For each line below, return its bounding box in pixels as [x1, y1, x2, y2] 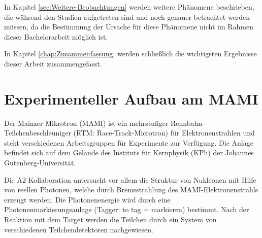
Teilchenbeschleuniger [4, 127, 71, 138]
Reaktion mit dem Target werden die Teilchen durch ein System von [4, 214, 217, 225]
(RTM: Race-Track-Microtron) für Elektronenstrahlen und [73, 127, 255, 138]
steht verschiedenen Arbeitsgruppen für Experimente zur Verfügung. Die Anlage [4, 137, 253, 148]
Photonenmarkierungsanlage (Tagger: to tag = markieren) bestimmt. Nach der [4, 204, 249, 215]
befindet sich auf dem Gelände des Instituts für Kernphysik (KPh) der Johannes [4, 147, 254, 158]
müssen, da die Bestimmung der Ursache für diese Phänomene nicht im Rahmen [4, 21, 254, 32]
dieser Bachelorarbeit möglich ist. [4, 31, 108, 42]
